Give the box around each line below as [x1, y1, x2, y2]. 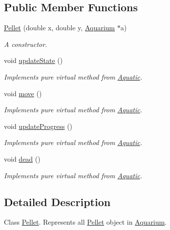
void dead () [4, 153, 41, 164]
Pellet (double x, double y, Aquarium [4, 22, 115, 33]
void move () [4, 88, 42, 98]
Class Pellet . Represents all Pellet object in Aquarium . [4, 217, 167, 227]
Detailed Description [4, 194, 111, 209]
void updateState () [4, 55, 63, 65]
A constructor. [4, 39, 47, 49]
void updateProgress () [4, 121, 73, 131]
